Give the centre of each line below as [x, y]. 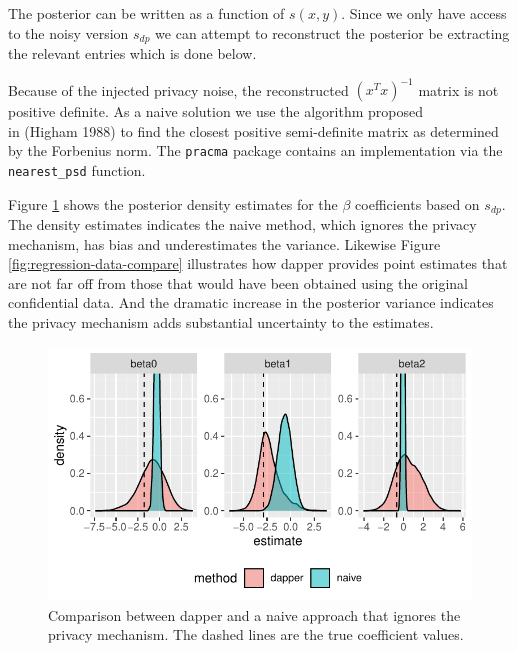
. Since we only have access [424, 13]
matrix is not [458, 89]
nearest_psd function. [77, 169]
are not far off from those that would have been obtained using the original [238, 282]
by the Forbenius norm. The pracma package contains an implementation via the [255, 150]
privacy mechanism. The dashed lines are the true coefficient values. [256, 634]
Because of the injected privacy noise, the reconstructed [178, 89]
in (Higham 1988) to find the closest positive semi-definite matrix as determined [253, 130]
